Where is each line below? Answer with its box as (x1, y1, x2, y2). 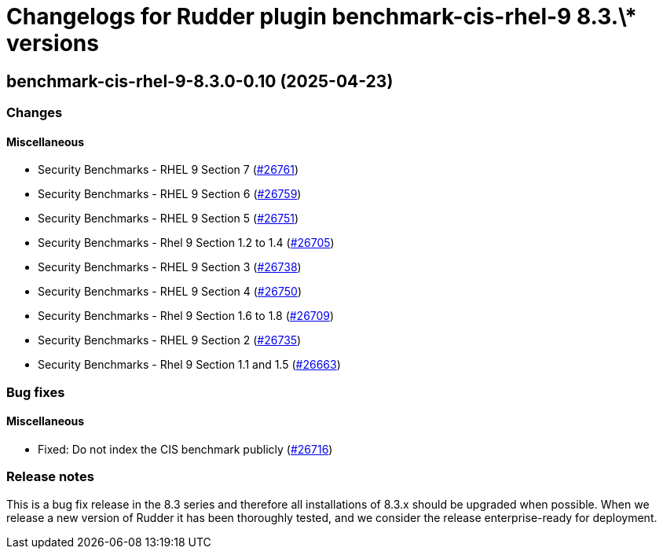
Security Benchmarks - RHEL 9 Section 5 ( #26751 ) (38, 211, 299, 226)
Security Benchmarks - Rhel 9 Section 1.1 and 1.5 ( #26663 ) (38, 358, 341, 372)
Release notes (6, 469, 94, 485)
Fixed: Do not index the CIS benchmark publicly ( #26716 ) (38, 442, 333, 456)
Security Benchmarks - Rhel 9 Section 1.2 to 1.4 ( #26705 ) (38, 236, 335, 250)
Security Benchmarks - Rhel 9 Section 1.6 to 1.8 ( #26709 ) (38, 309, 335, 323)
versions (6, 30, 99, 57)
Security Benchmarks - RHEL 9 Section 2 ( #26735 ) (38, 333, 302, 347)
